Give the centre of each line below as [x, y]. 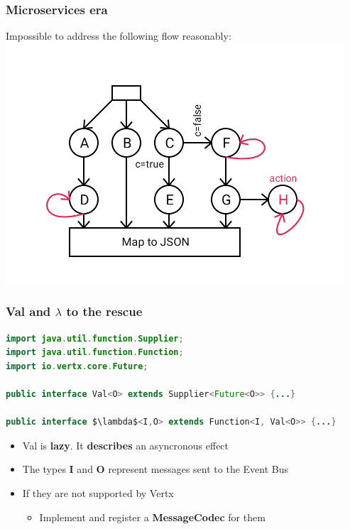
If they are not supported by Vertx [98, 492]
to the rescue [104, 311]
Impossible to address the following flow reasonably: [119, 36]
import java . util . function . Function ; [95, 353]
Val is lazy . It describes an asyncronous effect [126, 445]
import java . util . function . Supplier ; [95, 338]
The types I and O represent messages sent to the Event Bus [155, 469]
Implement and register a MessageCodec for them [152, 517]
